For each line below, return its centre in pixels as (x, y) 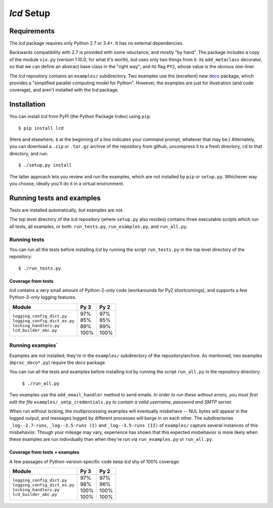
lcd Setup (30, 13)
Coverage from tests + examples (44, 452)
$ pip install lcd (41, 128)
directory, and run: (29, 154)
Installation (27, 104)
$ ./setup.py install (45, 165)
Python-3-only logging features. (43, 297)
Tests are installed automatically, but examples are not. (66, 210)
